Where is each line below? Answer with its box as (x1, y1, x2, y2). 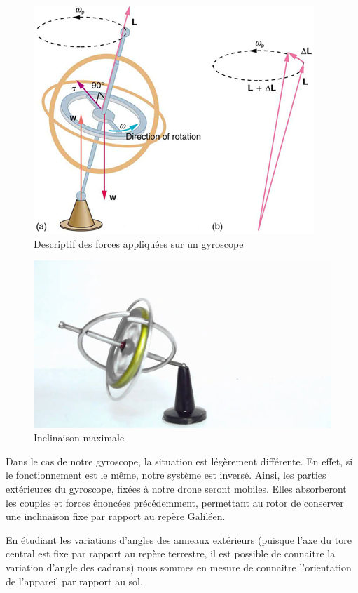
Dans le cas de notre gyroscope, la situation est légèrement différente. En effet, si (6, 453, 353, 468)
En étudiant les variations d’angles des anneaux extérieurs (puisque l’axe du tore (6, 532, 352, 547)
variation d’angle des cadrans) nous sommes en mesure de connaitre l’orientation (6, 560, 352, 575)
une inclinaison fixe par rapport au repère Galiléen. (6, 509, 226, 524)
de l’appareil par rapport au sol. (6, 573, 143, 588)
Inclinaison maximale (34, 430, 125, 445)
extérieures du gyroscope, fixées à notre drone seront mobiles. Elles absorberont (6, 481, 347, 496)
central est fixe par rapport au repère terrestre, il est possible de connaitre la (6, 546, 336, 561)
